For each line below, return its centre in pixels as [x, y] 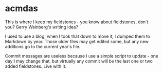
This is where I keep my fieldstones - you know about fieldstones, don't [77, 22]
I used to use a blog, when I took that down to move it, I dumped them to [78, 36]
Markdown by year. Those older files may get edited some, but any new [77, 41]
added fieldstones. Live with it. [36, 66]
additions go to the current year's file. [43, 46]
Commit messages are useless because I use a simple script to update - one [82, 56]
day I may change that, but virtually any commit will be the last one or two [79, 61]
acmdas [21, 8]
